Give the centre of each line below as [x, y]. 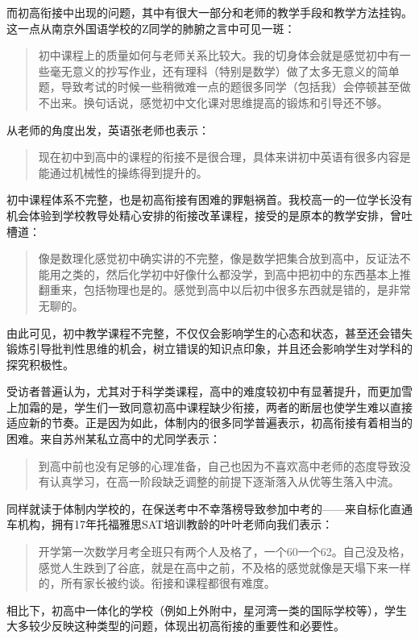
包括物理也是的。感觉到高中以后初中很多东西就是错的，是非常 [247, 290]
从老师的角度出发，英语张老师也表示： [108, 129]
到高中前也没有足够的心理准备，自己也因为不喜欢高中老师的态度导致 [219, 465]
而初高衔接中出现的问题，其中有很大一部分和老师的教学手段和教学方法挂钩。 [209, 12]
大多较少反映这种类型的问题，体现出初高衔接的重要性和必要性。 [176, 626]
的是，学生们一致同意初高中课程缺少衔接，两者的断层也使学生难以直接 [226, 407]
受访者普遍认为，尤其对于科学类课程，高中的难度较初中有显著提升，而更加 [204, 391]
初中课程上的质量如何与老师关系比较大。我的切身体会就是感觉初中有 [219, 55]
